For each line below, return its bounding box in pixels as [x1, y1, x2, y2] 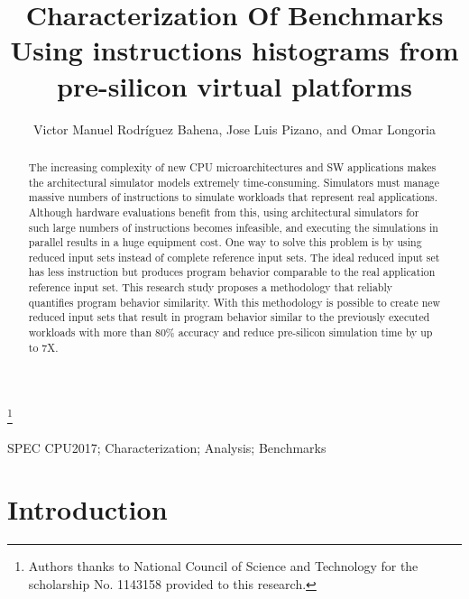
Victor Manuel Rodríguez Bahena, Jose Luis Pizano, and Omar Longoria [33, 119, 436, 138]
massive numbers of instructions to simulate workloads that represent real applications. [28, 189, 438, 205]
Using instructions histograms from [10, 32, 459, 69]
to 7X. [28, 339, 59, 355]
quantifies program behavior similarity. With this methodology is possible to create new [28, 294, 441, 309]
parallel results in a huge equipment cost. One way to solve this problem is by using [28, 235, 422, 250]
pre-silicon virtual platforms [57, 67, 412, 104]
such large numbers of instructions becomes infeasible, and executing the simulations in [28, 219, 438, 235]
